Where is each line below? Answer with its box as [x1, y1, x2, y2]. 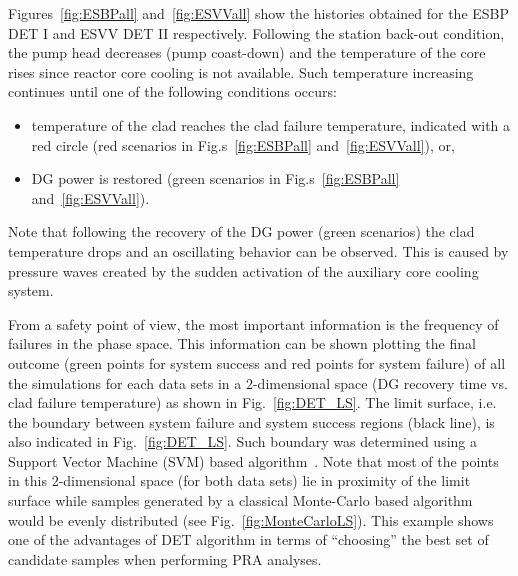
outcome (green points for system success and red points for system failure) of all [8, 352, 506, 373]
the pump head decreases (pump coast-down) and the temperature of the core [8, 42, 486, 63]
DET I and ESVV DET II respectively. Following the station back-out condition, [8, 22, 505, 43]
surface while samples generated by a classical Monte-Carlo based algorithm [8, 490, 473, 511]
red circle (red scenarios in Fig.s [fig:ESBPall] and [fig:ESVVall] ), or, [31, 134, 455, 155]
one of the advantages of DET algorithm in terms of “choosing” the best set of [8, 529, 489, 550]
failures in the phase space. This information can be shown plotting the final [8, 333, 476, 354]
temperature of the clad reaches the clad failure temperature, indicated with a [31, 114, 511, 135]
